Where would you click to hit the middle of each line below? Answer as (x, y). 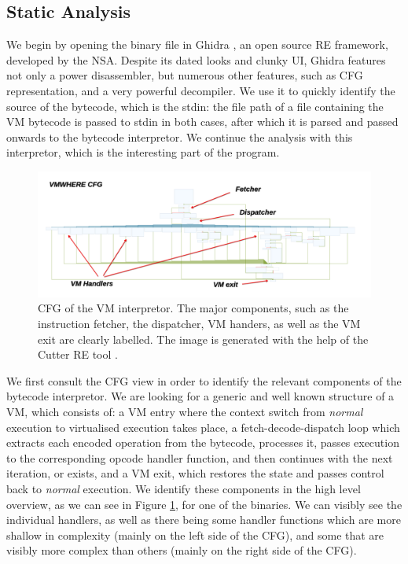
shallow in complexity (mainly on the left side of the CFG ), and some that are (195, 535)
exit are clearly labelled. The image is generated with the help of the (203, 339)
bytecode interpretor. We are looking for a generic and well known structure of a (200, 396)
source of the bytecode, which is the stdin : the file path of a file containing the (195, 106)
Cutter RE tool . (78, 354)
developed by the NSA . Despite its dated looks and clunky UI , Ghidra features (196, 59)
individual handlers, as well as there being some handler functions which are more (204, 520)
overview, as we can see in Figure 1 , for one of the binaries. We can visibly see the (204, 504)
